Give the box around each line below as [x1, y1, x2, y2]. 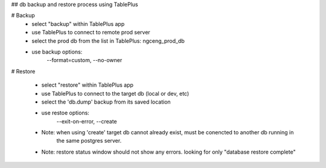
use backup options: [31, 48, 83, 55]
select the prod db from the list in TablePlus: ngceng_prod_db [31, 37, 185, 45]
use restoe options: [41, 109, 90, 117]
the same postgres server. [56, 137, 122, 145]
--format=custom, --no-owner [46, 57, 123, 64]
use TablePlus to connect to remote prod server [31, 29, 150, 36]
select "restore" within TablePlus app [41, 81, 134, 89]
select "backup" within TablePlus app [31, 20, 125, 27]
